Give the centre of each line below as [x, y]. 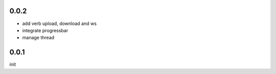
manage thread [38, 38]
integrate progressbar [45, 30]
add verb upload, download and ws [60, 23]
